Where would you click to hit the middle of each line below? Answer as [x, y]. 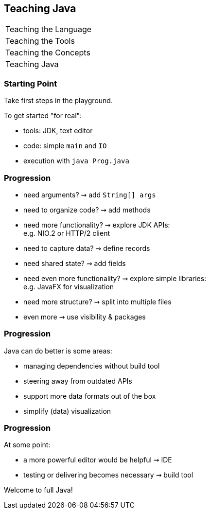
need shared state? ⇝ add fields [75, 263]
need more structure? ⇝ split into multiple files [97, 301]
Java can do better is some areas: [58, 351]
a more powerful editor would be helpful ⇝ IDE [98, 460]
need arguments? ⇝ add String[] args [90, 195]
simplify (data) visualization [67, 411]
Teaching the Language [49, 29]
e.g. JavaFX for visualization [69, 286]
